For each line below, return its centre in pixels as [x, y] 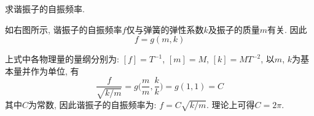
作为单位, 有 [55, 71]
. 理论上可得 [231, 104]
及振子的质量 [234, 29]
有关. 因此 [287, 29]
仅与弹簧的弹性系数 [165, 29]
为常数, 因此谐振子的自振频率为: [92, 104]
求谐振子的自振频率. [45, 9]
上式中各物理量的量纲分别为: [62, 59]
